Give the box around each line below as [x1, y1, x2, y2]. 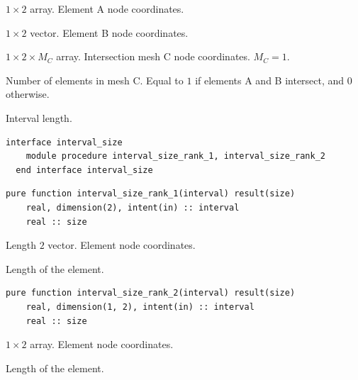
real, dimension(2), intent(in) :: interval [26, 202, 240, 213]
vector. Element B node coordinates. [30, 25, 189, 40]
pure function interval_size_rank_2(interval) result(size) [6, 288, 296, 298]
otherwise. [6, 86, 50, 101]
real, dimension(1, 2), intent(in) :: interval [26, 301, 254, 312]
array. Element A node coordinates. [30, 1, 184, 16]
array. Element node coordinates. [30, 337, 174, 352]
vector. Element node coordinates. [47, 238, 196, 252]
